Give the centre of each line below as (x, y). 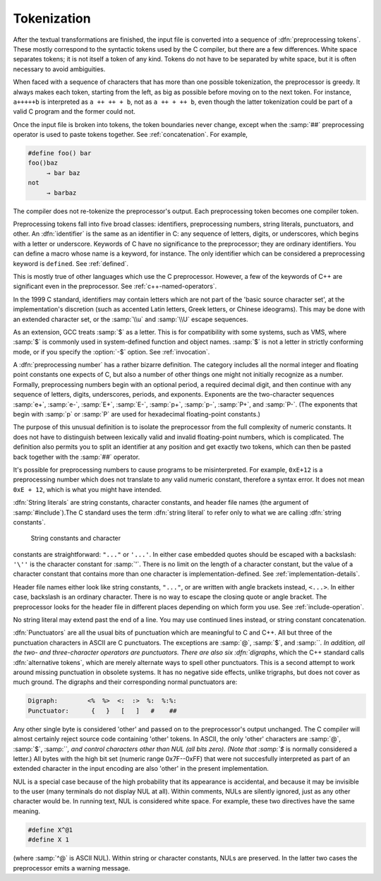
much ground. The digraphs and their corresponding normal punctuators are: (125, 682)
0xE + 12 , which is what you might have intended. (87, 489)
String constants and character (76, 538)
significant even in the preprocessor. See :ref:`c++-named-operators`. (115, 287)
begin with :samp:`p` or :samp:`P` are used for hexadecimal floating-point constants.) (137, 414)
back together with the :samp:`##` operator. (77, 457)
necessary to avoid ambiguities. (59, 69)
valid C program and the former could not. (74, 112)
